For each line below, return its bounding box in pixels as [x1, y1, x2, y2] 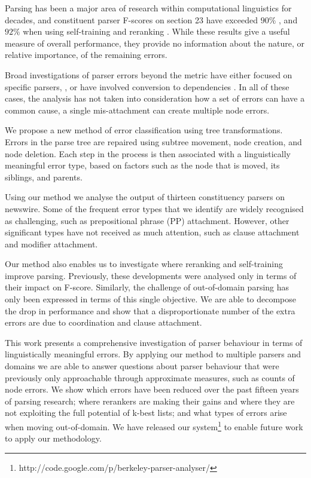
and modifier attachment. [5, 237, 98, 250]
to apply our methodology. [5, 432, 102, 445]
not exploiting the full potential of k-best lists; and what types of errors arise [5, 406, 287, 419]
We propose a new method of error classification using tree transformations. [5, 124, 283, 136]
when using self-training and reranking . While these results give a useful [23, 25, 290, 38]
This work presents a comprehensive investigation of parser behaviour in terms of [5, 336, 303, 348]
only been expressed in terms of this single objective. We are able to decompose [5, 293, 297, 305]
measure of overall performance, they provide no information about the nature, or [5, 36, 304, 49]
